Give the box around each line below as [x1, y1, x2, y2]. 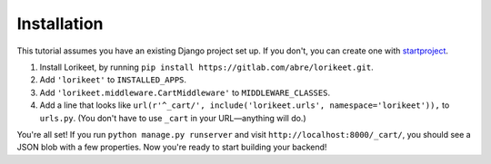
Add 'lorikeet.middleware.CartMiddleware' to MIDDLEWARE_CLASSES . [39, 87, 331, 98]
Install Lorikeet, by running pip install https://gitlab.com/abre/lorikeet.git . [39, 62, 375, 72]
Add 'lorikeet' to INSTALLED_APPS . [39, 74, 186, 85]
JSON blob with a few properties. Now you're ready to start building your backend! [16, 141, 327, 153]
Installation [16, 14, 104, 34]
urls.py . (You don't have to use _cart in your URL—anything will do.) [39, 112, 306, 123]
